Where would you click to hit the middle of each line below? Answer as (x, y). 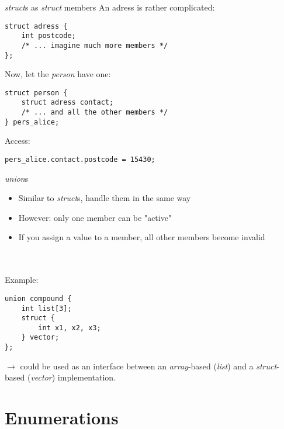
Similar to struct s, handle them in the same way (105, 198)
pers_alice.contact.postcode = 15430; (80, 160)
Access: (18, 141)
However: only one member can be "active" (95, 217)
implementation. (87, 377)
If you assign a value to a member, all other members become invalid (142, 237)
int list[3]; (46, 308)
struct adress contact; (67, 103)
